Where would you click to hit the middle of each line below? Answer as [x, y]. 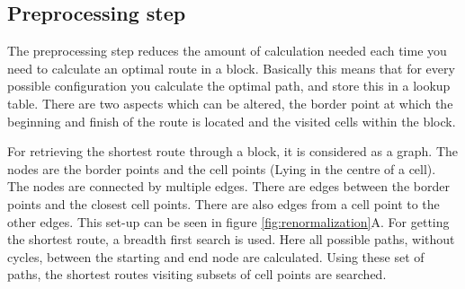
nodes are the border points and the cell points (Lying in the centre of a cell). [222, 168]
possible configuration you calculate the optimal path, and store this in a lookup [229, 86]
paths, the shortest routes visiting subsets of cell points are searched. [197, 274]
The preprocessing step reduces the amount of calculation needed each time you [227, 51]
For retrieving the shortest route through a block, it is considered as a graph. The [233, 151]
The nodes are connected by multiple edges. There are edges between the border [228, 186]
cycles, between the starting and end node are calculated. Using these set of [216, 256]
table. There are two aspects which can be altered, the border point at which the [230, 103]
